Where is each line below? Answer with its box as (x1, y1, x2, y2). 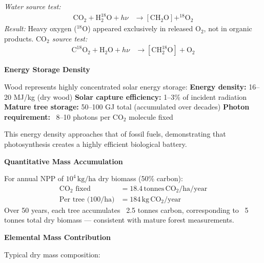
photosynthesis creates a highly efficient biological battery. (4, 138, 187, 149)
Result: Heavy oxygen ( (4, 23, 77, 34)
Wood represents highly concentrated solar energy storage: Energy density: (4, 81, 247, 92)
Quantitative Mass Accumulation (4, 156, 123, 166)
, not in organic (204, 23, 252, 34)
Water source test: (4, 1, 61, 11)
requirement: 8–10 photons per (4, 111, 111, 122)
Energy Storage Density (4, 64, 90, 75)
